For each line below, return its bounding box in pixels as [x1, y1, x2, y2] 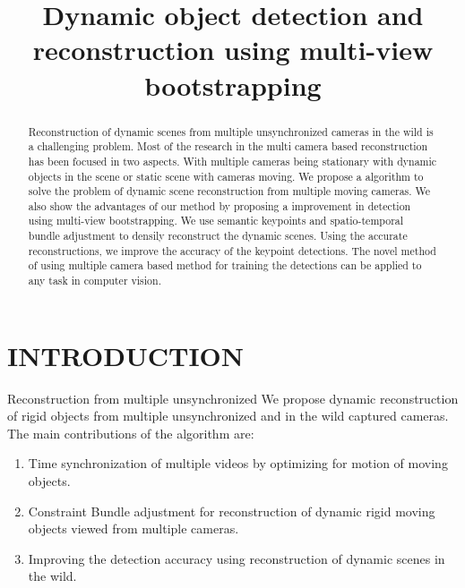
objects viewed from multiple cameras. [28, 519, 239, 538]
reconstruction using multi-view [32, 31, 434, 68]
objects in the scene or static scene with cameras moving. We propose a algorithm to [28, 168, 424, 183]
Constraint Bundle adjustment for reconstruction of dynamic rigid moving [28, 501, 435, 520]
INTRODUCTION [7, 337, 245, 373]
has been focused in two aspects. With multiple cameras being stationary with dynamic [28, 153, 437, 168]
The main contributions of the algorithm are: [7, 423, 254, 442]
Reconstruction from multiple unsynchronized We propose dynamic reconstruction [7, 388, 459, 407]
